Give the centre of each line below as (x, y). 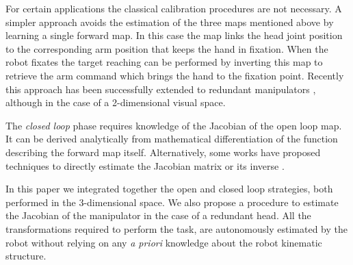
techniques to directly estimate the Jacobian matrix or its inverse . (145, 165)
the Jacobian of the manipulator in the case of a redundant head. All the (158, 215)
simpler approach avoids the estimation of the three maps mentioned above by (170, 22)
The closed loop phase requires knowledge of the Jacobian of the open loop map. (174, 125)
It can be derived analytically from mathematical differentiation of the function (172, 139)
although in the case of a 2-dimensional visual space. (116, 102)
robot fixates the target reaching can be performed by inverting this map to (164, 62)
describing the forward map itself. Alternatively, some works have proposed (163, 152)
